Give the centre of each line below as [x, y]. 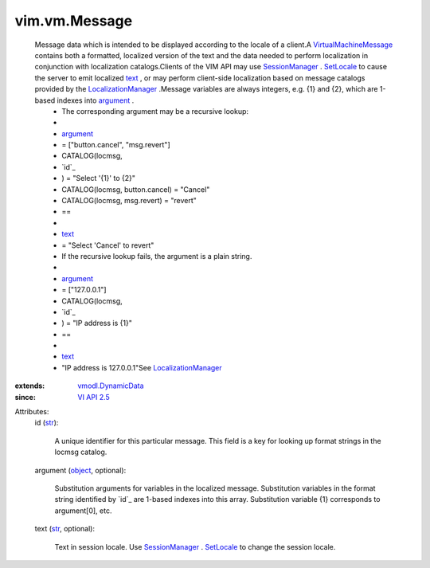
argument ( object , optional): [80, 470]
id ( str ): [47, 423]
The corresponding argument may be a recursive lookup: [155, 111]
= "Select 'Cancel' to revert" [108, 245]
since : [25, 397]
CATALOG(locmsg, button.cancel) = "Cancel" [136, 189]
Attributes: [32, 412]
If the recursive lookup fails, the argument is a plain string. [157, 256]
